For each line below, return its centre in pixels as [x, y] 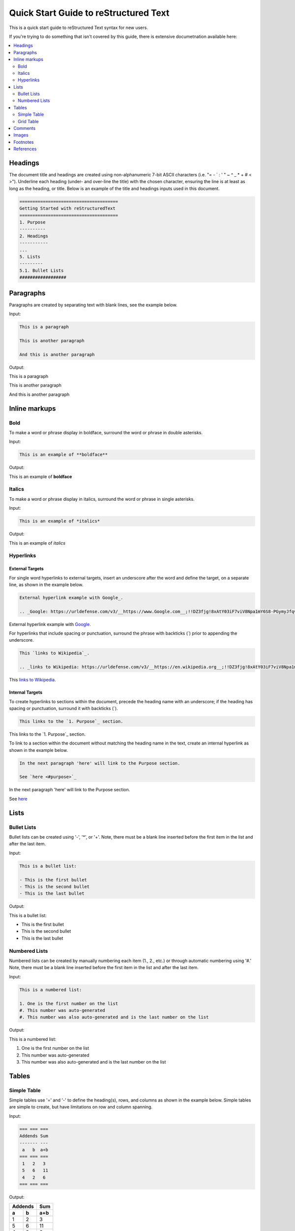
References [25, 149]
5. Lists [30, 257]
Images [21, 135]
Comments [25, 129]
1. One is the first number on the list [69, 1004]
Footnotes [24, 142]
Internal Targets [26, 692]
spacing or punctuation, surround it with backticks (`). [63, 708]
